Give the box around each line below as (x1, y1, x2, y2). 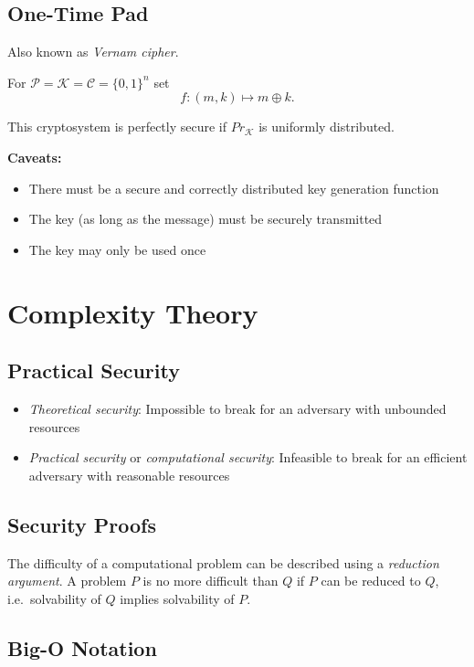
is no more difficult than (142, 571, 279, 590)
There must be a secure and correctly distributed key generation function (28, 178, 439, 197)
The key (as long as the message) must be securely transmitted (28, 209, 383, 228)
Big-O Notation (7, 633, 157, 662)
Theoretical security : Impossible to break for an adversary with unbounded (28, 398, 447, 418)
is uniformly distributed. (258, 117, 395, 136)
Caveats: (7, 147, 62, 166)
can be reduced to (321, 571, 421, 590)
